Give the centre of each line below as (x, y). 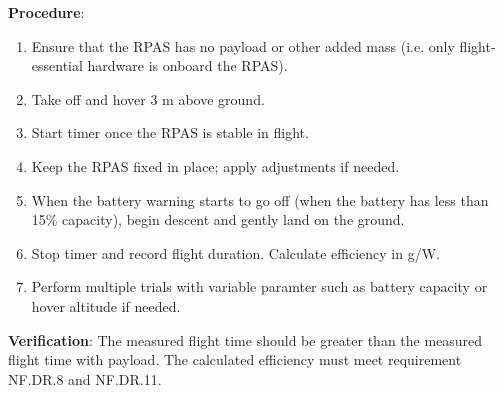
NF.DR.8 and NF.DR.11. (85, 378)
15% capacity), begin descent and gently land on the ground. (218, 219)
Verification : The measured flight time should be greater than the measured (245, 339)
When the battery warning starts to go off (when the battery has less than (260, 199)
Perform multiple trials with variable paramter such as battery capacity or (259, 286)
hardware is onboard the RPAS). (187, 65)
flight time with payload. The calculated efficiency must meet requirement (235, 359)
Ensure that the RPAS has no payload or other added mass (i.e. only (243, 45)
